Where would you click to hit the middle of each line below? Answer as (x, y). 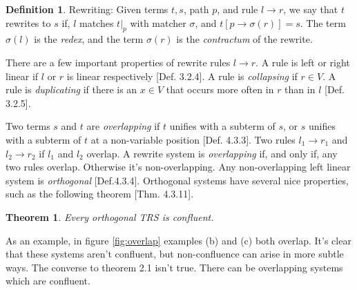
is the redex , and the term (89, 39)
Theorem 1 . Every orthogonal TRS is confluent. (110, 216)
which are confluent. (48, 281)
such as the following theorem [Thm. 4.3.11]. (100, 194)
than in (300, 89)
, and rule (238, 9)
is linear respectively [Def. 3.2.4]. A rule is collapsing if (182, 76)
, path (196, 9)
